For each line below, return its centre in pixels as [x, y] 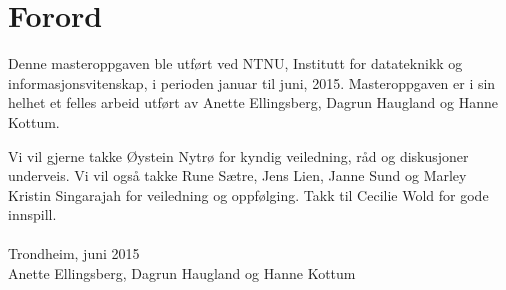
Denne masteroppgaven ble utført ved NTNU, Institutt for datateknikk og [235, 63]
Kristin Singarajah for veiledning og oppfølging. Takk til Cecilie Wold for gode [248, 194]
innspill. [32, 214]
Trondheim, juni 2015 [74, 253]
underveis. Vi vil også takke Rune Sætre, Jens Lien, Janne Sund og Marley [237, 175]
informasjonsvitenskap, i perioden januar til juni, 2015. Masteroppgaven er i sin [252, 82]
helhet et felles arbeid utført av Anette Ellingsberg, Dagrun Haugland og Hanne [253, 102]
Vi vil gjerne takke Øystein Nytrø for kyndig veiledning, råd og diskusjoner [238, 155]
